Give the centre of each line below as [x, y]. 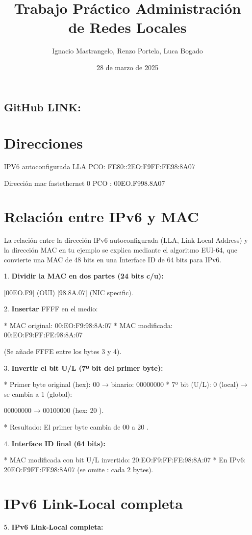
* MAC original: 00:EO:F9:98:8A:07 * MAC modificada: [88, 325]
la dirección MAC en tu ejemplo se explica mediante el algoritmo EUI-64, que [121, 249]
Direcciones [43, 143]
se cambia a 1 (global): [38, 394]
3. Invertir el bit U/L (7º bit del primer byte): [84, 368]
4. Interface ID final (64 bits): [55, 443]
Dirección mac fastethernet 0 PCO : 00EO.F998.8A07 [85, 183]
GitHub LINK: [43, 107]
